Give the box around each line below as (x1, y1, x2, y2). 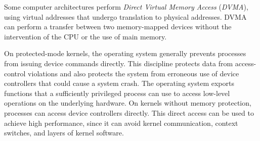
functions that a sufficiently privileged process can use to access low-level (4, 87, 230, 98)
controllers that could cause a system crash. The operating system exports (4, 78, 234, 88)
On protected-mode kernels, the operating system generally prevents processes (4, 48, 246, 59)
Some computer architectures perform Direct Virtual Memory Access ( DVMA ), (4, 2, 248, 12)
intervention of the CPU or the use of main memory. (4, 31, 167, 41)
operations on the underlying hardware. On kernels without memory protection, (4, 98, 251, 108)
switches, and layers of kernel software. (4, 127, 124, 138)
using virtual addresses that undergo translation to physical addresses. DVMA (4, 11, 247, 22)
